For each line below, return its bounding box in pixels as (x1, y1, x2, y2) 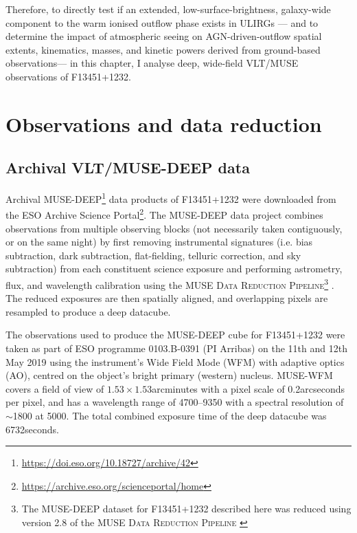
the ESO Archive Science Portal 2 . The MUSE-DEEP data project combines (5, 206, 323, 222)
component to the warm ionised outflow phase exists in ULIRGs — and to (5, 15, 319, 30)
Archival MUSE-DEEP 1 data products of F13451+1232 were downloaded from (5, 190, 336, 206)
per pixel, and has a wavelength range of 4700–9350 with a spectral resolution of (5, 395, 344, 409)
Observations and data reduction (5, 109, 322, 138)
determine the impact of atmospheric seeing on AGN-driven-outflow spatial (5, 29, 322, 43)
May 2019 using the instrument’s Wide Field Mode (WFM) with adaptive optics (5, 354, 345, 369)
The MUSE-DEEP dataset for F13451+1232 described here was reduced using (21, 501, 352, 516)
